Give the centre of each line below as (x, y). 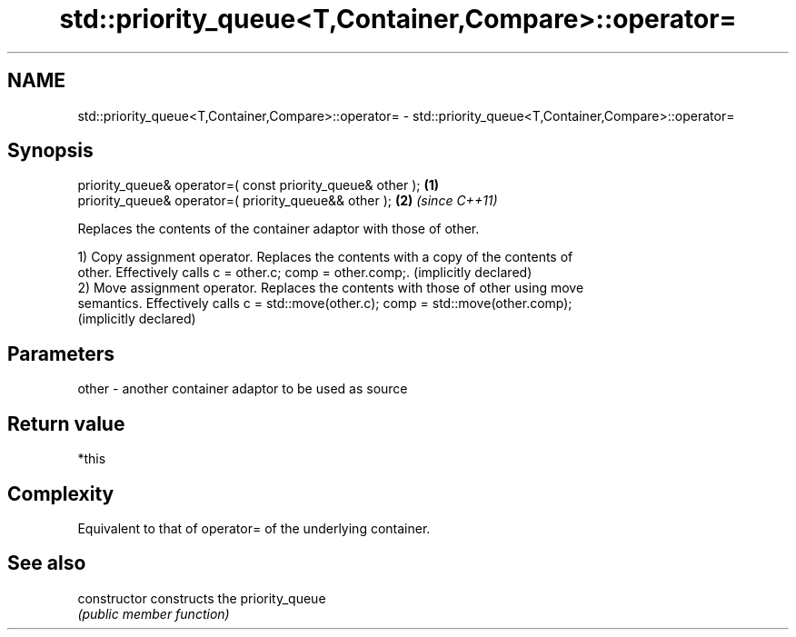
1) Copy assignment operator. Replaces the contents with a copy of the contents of (325, 257)
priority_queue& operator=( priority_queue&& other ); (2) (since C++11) (288, 201)
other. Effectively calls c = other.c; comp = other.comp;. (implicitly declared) (305, 273)
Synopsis (50, 151)
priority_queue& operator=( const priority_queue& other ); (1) (259, 185)
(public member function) (154, 613)
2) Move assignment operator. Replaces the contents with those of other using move (331, 288)
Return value (66, 423)
